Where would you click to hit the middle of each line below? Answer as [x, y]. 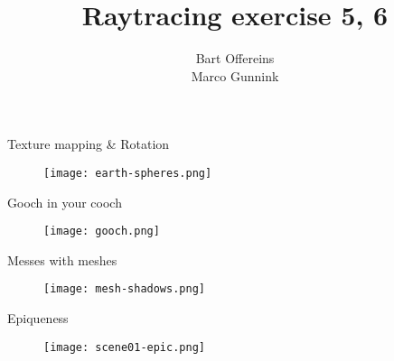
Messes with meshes [62, 259]
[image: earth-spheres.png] [128, 173]
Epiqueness [38, 318]
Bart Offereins [235, 58]
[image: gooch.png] [102, 231]
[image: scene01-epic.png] [124, 347]
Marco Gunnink [235, 75]
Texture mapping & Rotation [89, 144]
